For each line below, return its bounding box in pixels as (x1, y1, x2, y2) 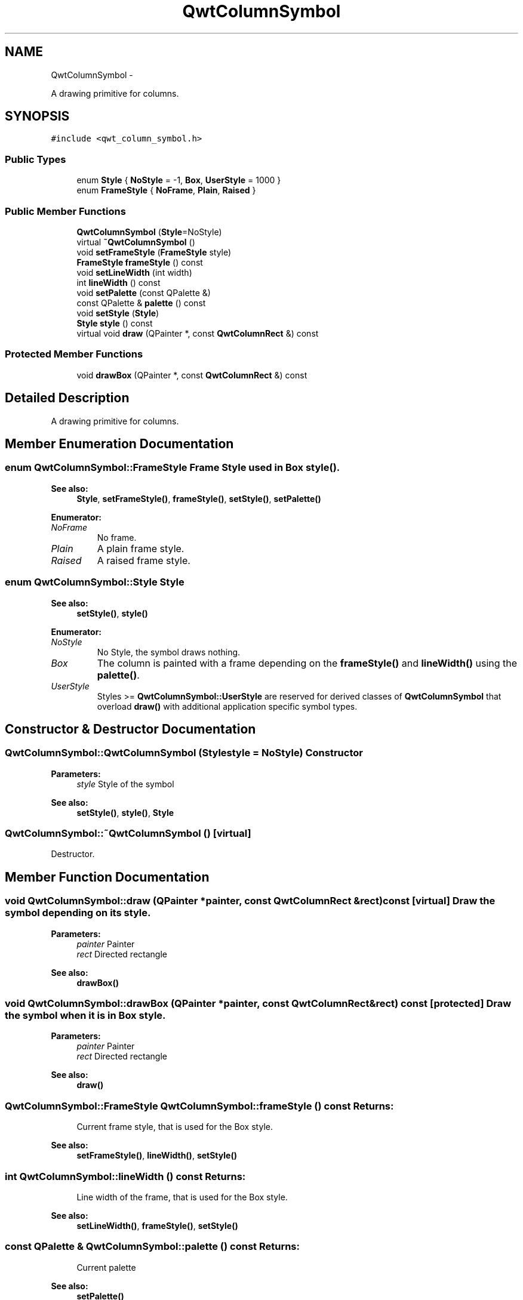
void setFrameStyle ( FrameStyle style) (76, 247, 232, 257)
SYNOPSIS (5, 109, 70, 124)
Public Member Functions (5, 205, 126, 217)
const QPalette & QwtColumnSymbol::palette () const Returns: (5, 1240, 300, 1253)
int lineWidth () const (76, 277, 161, 288)
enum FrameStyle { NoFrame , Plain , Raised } (76, 185, 256, 196)
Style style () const (76, 318, 153, 328)
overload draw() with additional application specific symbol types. (97, 701, 358, 711)
